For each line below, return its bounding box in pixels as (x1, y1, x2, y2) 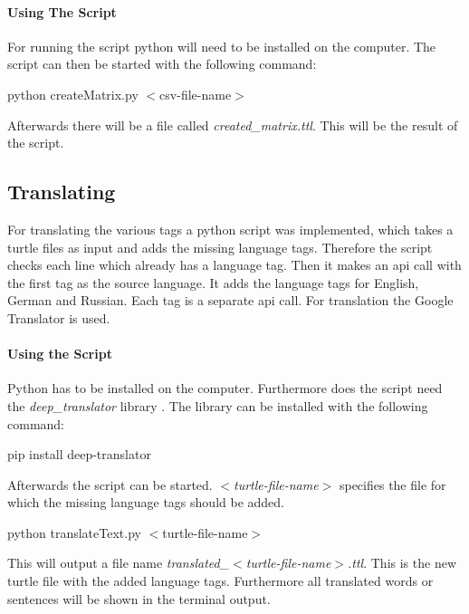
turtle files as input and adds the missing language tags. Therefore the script (7, 237, 433, 256)
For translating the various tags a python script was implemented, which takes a (7, 219, 454, 238)
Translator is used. (7, 308, 110, 327)
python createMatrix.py (7, 84, 139, 103)
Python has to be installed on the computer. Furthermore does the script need (7, 379, 443, 398)
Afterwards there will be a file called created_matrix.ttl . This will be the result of (7, 115, 458, 134)
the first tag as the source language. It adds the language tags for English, (7, 273, 419, 292)
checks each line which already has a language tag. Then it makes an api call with (7, 255, 462, 274)
